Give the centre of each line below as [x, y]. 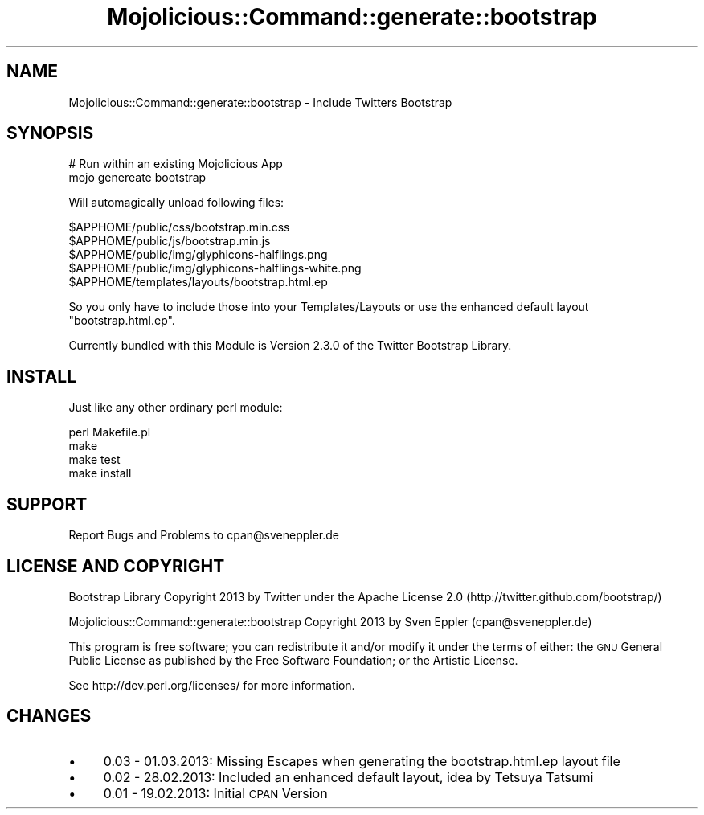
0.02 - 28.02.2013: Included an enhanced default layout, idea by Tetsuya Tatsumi [348, 777]
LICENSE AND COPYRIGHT [116, 566]
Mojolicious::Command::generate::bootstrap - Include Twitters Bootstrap [260, 102]
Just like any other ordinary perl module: [176, 407]
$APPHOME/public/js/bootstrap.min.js [170, 241]
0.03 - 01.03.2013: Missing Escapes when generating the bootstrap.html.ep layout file [362, 761]
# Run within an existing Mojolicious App [176, 164]
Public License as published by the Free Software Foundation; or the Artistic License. [293, 660]
